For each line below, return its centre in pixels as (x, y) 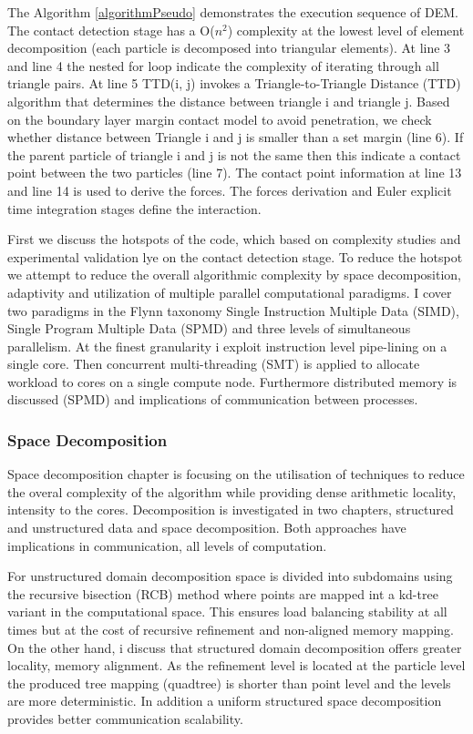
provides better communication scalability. (125, 719)
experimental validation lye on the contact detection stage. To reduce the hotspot (235, 256)
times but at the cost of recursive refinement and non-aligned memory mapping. (231, 630)
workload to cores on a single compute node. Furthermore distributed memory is (232, 381)
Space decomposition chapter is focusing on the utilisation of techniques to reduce (236, 474)
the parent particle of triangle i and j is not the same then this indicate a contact (234, 154)
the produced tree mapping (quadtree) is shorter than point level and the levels (229, 683)
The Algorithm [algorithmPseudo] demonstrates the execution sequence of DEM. (233, 12)
